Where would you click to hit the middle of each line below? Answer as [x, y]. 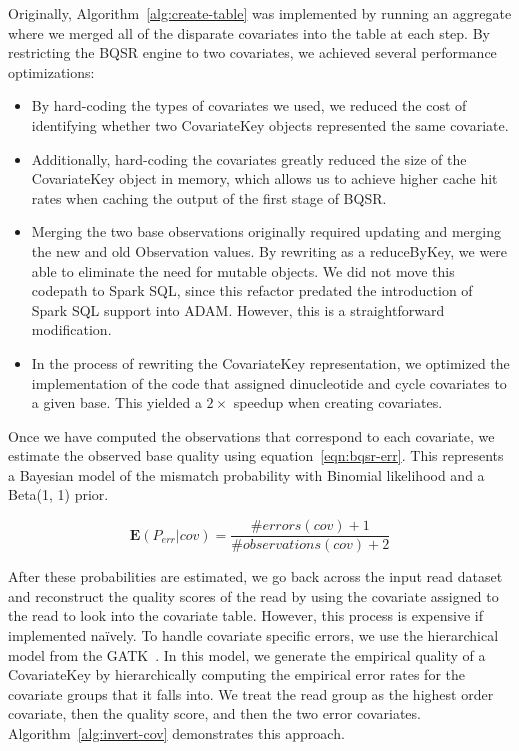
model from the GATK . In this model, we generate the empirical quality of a [247, 654]
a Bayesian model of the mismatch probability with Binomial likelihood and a [246, 474]
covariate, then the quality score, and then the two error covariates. [214, 713]
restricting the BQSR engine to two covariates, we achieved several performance [252, 52]
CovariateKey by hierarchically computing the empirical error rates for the [236, 674]
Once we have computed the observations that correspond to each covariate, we [251, 435]
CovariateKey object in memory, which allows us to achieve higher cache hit [264, 178]
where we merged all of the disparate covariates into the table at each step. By [249, 32]
